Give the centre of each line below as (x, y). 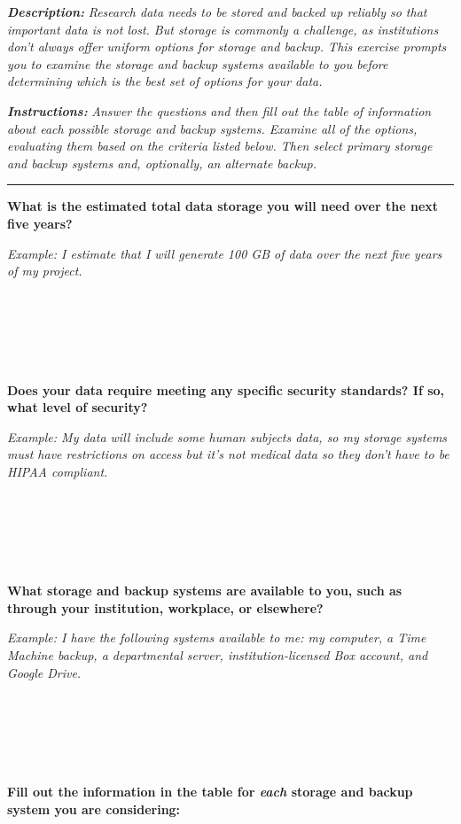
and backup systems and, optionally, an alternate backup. (162, 163)
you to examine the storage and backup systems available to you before (198, 63)
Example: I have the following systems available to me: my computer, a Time (217, 637)
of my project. (45, 271)
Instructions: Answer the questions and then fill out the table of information (219, 110)
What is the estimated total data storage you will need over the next (223, 206)
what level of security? (78, 407)
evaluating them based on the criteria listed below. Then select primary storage (220, 146)
